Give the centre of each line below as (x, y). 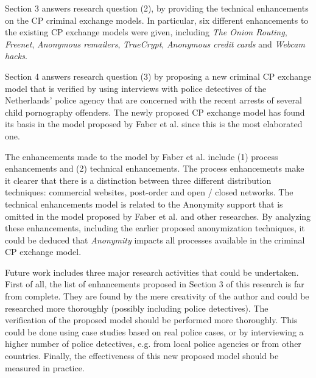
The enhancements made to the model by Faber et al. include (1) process (142, 156)
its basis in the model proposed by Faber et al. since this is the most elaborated (154, 124)
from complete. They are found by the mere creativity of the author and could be (157, 296)
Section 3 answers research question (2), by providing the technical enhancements (157, 8)
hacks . (16, 56)
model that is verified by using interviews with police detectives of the (136, 88)
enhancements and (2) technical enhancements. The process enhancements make (155, 168)
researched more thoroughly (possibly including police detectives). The (137, 308)
